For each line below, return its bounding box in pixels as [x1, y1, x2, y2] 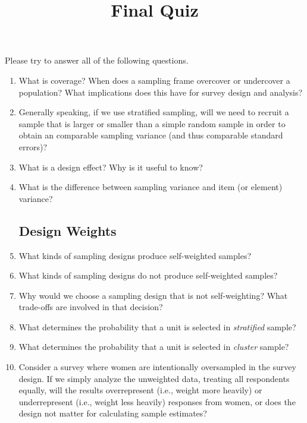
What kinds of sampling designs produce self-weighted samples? [18, 249, 252, 261]
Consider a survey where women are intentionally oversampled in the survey [18, 361, 296, 373]
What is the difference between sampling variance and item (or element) [18, 181, 283, 193]
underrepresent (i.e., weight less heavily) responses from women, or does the [18, 395, 296, 408]
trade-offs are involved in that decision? [18, 301, 163, 313]
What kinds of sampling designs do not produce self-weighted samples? [18, 269, 278, 282]
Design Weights [18, 221, 117, 239]
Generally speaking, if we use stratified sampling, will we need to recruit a [18, 106, 289, 118]
